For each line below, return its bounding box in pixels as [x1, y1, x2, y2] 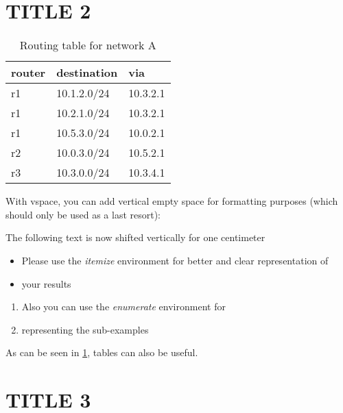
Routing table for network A [19, 37, 156, 53]
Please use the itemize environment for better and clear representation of [21, 253, 329, 267]
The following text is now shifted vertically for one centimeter [5, 230, 265, 245]
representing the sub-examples [21, 322, 149, 336]
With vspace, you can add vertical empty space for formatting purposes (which [5, 194, 338, 208]
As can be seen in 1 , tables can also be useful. [5, 345, 198, 360]
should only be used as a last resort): [5, 207, 161, 221]
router [11, 64, 46, 81]
